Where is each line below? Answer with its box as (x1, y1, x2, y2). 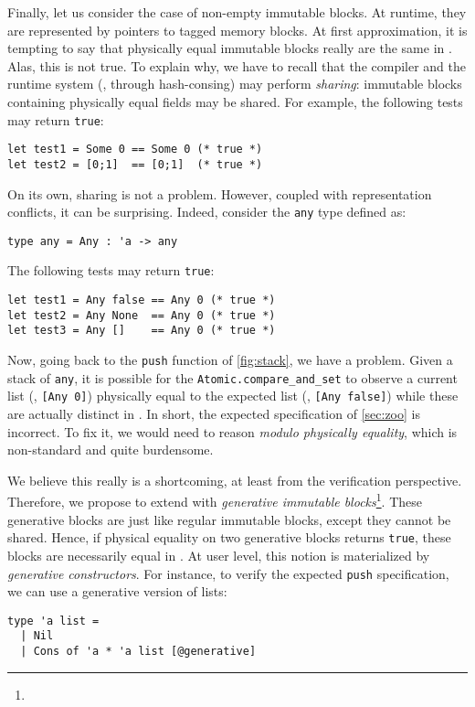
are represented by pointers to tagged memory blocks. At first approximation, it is (7, 20, 468, 39)
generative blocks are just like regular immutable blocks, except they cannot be (7, 509, 451, 529)
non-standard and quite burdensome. (7, 440, 214, 459)
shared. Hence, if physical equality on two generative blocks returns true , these (7, 528, 451, 547)
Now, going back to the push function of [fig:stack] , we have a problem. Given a (7, 350, 453, 370)
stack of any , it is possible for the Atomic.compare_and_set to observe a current (7, 368, 458, 387)
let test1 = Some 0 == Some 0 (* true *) (7, 143, 263, 156)
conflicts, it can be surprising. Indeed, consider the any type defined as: (7, 202, 406, 221)
